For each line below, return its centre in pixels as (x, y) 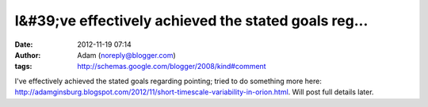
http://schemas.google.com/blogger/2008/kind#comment (172, 67)
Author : (28, 55)
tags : (23, 67)
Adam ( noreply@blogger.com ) (126, 55)
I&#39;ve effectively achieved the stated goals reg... (191, 21)
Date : (24, 44)
